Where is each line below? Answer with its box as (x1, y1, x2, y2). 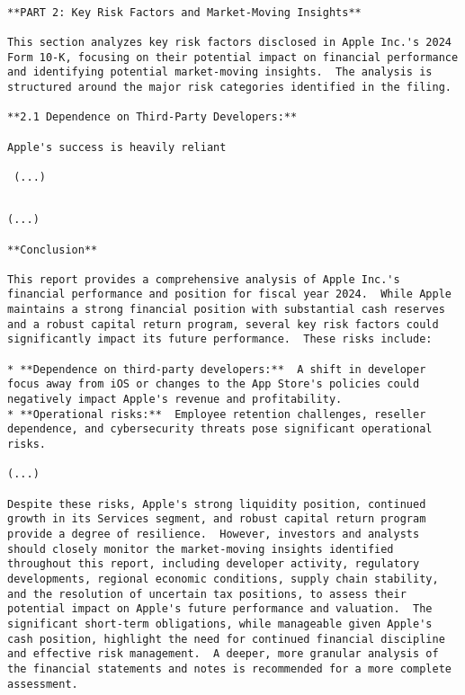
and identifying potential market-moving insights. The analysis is (7, 66, 433, 79)
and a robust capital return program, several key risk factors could (7, 317, 439, 331)
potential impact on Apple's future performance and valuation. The (7, 602, 433, 616)
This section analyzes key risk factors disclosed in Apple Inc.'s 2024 (7, 35, 452, 49)
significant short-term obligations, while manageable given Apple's (7, 617, 433, 630)
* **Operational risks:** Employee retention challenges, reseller (7, 407, 426, 421)
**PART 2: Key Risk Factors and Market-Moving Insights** (7, 5, 362, 19)
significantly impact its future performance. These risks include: (7, 333, 433, 346)
